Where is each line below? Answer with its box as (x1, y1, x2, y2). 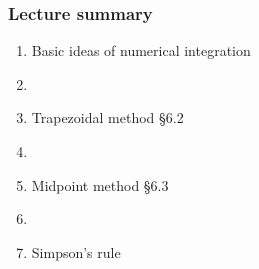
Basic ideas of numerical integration (31, 40, 251, 61)
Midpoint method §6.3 (31, 174, 169, 195)
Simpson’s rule (31, 241, 121, 262)
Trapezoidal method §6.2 (31, 107, 184, 128)
